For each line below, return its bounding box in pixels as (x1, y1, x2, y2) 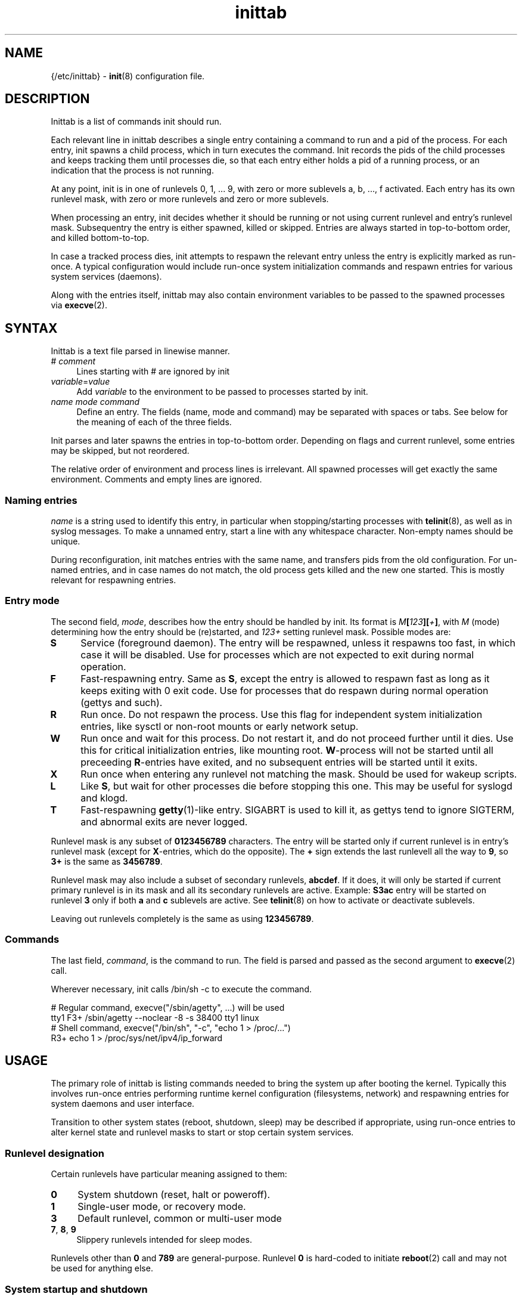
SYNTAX (5, 320, 58, 336)
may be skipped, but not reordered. (51, 445, 189, 456)
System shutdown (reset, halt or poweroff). (77, 1188, 271, 1201)
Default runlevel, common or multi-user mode (77, 1212, 282, 1225)
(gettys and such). (80, 696, 163, 708)
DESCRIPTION (5, 91, 90, 107)
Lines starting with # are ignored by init (76, 366, 230, 377)
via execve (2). (51, 300, 107, 311)
